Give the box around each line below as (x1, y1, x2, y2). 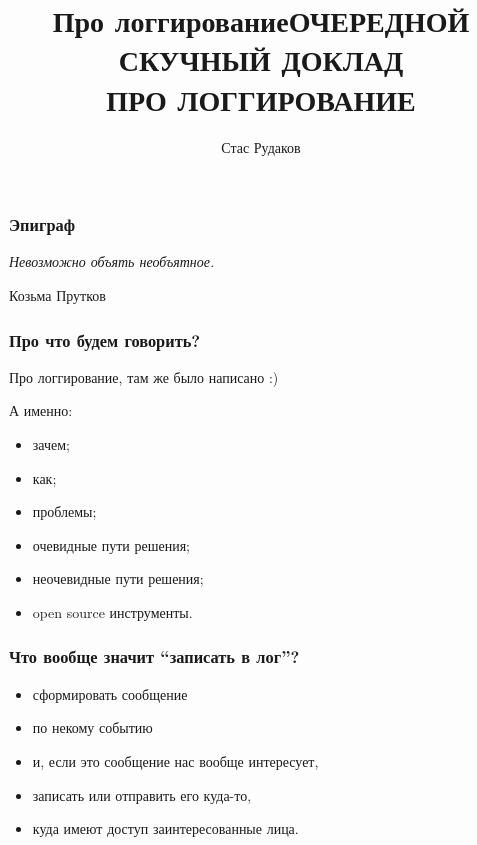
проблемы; (32, 501, 97, 522)
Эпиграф (9, 212, 75, 237)
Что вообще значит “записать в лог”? (9, 644, 300, 669)
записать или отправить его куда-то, (32, 784, 252, 805)
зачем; (32, 433, 70, 454)
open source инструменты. (32, 601, 193, 622)
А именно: (9, 400, 73, 421)
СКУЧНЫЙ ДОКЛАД (118, 39, 404, 80)
